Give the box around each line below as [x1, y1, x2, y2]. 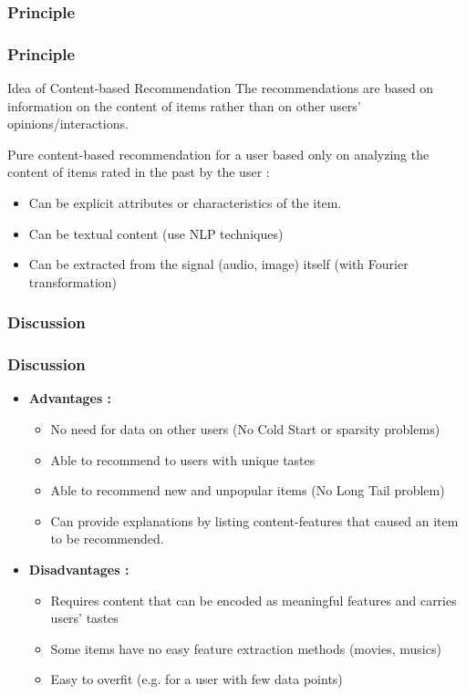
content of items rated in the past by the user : [7, 162, 270, 182]
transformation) [28, 272, 118, 291]
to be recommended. [50, 529, 164, 548]
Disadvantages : [28, 560, 129, 579]
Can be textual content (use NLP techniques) [28, 223, 284, 243]
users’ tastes [50, 608, 119, 628]
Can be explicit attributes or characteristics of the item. [28, 193, 342, 213]
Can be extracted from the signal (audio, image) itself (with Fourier [28, 254, 409, 274]
